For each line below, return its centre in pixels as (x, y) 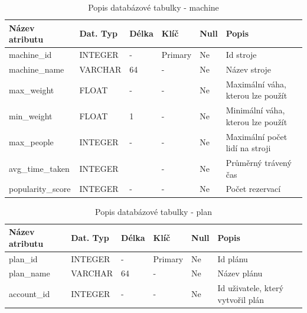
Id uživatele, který (250, 288)
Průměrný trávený (259, 163)
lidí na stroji (248, 148)
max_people (31, 142)
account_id (30, 294)
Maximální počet (257, 136)
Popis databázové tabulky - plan (153, 211)
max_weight (32, 89)
